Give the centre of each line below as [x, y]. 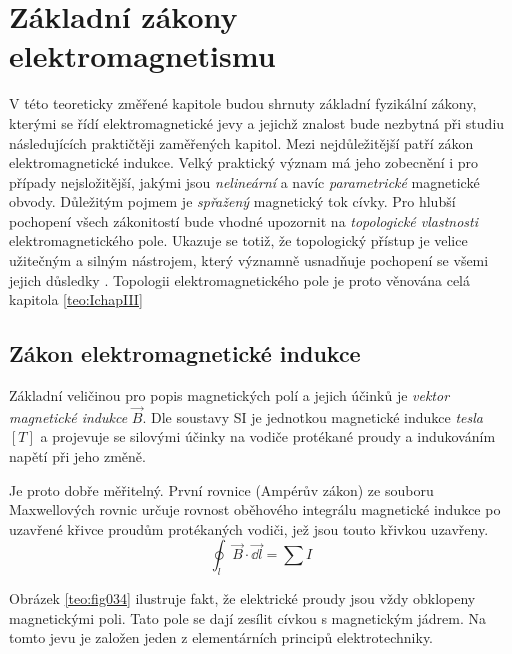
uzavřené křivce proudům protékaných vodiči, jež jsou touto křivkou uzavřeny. [249, 528]
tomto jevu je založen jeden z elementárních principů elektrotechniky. [221, 637]
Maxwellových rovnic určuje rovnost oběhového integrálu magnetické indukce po [255, 509]
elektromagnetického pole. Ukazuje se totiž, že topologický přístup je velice [238, 240]
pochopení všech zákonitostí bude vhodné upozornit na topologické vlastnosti [244, 220]
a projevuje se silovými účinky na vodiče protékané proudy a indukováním [268, 436]
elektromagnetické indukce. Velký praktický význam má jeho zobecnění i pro [244, 162]
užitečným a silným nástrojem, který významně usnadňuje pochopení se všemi [249, 260]
